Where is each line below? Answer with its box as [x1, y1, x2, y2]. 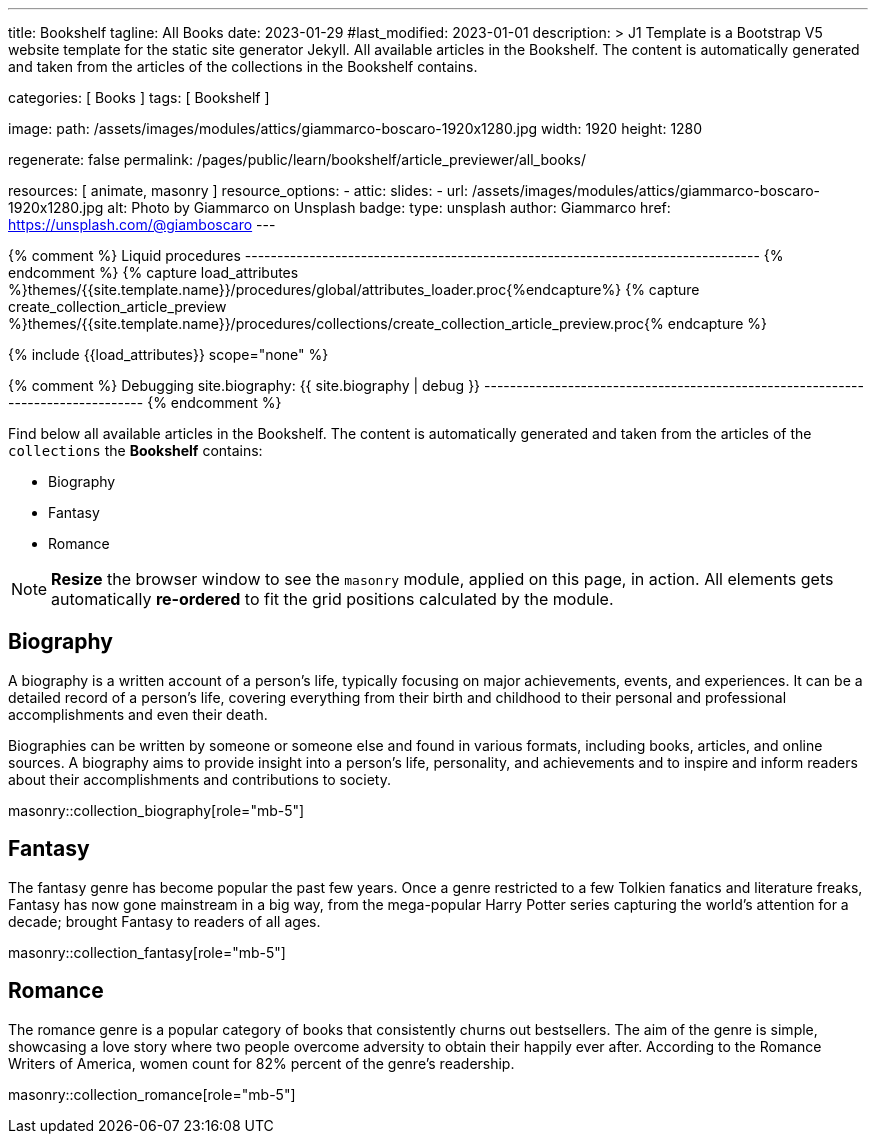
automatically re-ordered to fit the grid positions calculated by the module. [51, 589, 614, 609]
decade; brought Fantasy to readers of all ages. [8, 912, 321, 930]
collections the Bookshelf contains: [8, 442, 263, 459]
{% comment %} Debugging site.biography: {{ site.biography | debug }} [8, 377, 481, 394]
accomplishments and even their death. [8, 705, 268, 723]
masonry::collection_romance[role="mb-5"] [8, 1085, 296, 1103]
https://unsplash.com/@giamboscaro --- [8, 216, 276, 233]
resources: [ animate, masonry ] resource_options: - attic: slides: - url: [8, 182, 469, 199]
